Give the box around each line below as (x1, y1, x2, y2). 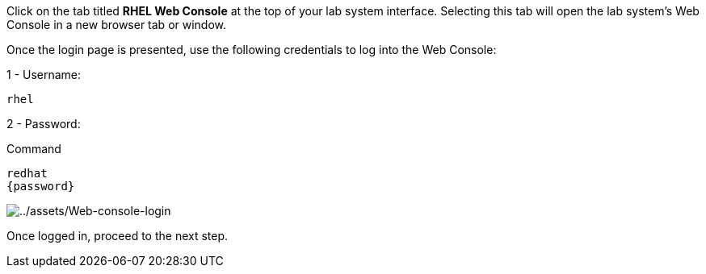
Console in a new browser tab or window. (6, 18, 227, 31)
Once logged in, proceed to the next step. (6, 229, 229, 243)
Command (6, 142, 61, 156)
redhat (6, 167, 48, 180)
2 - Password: (6, 117, 81, 131)
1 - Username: (6, 68, 82, 81)
